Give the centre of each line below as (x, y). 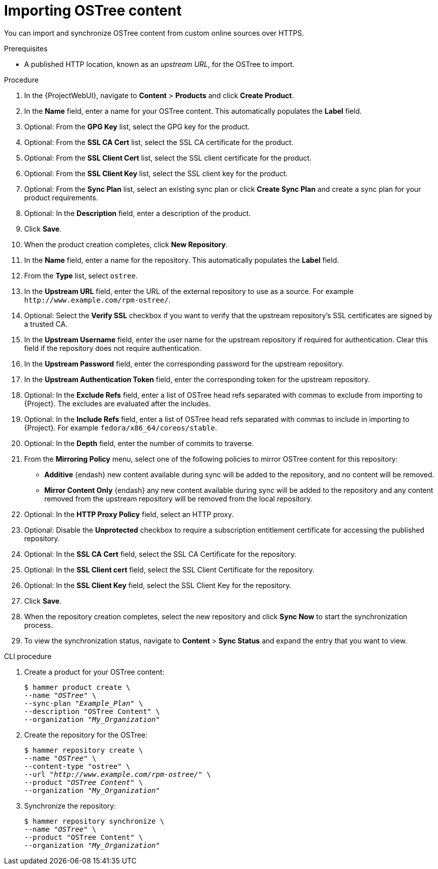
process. (39, 625)
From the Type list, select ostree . (81, 275)
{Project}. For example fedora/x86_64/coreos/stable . (121, 427)
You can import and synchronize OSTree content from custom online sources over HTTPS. (154, 33)
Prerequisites (26, 48)
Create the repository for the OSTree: (86, 735)
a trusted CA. (46, 324)
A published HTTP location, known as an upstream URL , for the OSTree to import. (159, 64)
